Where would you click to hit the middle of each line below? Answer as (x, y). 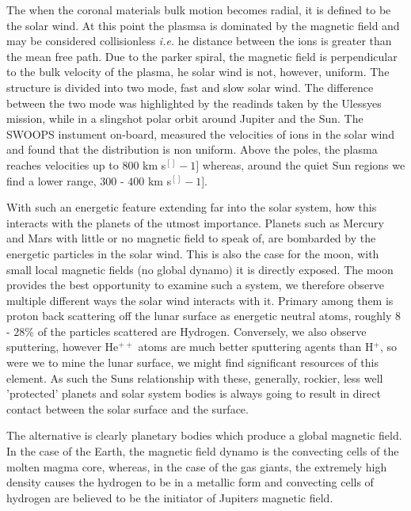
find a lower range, (51, 180)
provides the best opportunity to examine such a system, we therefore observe (196, 285)
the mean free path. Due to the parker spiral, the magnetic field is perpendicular (202, 56)
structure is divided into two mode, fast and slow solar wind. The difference (190, 87)
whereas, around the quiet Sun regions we (304, 164)
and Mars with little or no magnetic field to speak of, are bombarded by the (191, 238)
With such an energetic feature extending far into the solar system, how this (192, 207)
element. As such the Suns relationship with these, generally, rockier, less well (195, 378)
